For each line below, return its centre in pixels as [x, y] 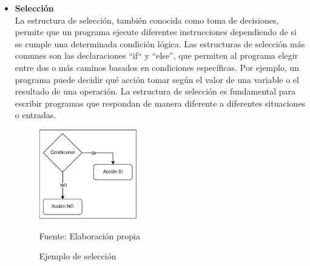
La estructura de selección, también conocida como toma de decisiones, [147, 20]
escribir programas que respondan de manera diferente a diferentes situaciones [160, 103]
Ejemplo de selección [78, 256]
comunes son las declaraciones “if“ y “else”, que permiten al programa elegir [157, 55]
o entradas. [35, 115]
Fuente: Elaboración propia [89, 235]
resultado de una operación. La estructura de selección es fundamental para [155, 91]
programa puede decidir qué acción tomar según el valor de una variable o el [157, 79]
